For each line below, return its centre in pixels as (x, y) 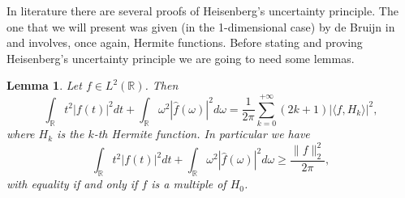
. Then (162, 85)
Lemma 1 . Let (44, 85)
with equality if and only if (72, 184)
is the (71, 134)
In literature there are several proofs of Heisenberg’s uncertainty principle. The (202, 11)
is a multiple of (189, 184)
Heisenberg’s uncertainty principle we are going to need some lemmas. (181, 58)
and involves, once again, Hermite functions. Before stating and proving (185, 42)
